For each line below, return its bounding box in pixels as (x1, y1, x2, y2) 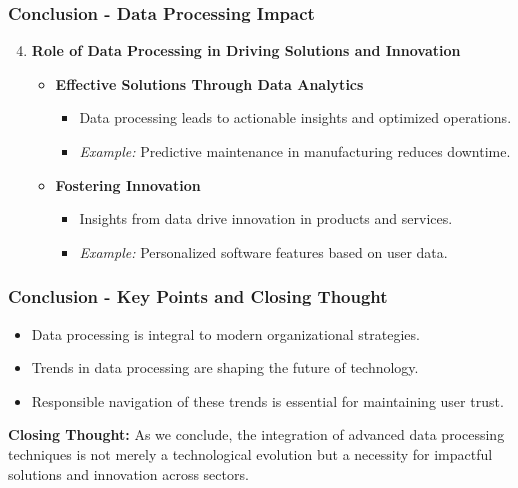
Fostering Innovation (55, 174, 201, 195)
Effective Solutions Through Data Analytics (55, 73, 364, 94)
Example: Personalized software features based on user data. (79, 241, 448, 262)
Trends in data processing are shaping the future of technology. (31, 357, 419, 378)
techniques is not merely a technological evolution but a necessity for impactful (8, 443, 493, 464)
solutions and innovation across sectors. (8, 463, 249, 484)
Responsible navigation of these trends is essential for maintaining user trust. (31, 390, 504, 411)
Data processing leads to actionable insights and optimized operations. (79, 107, 512, 128)
